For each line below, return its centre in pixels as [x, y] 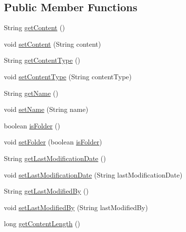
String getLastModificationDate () [55, 158]
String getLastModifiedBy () [46, 191]
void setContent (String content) [53, 44]
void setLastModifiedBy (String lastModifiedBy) [76, 207]
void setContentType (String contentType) [68, 76]
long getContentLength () [42, 223]
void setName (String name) [46, 109]
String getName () [31, 93]
